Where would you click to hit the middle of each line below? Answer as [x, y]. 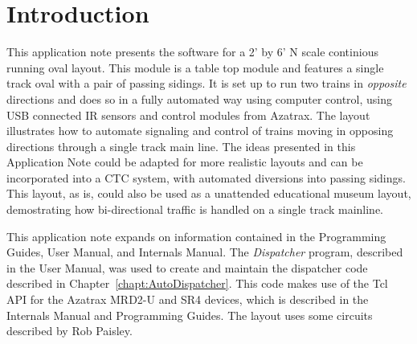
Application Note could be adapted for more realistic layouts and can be [185, 162]
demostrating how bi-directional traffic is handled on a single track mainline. [195, 209]
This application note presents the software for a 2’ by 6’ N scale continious [192, 52]
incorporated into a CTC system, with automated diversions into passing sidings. [206, 177]
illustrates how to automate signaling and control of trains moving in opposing [200, 131]
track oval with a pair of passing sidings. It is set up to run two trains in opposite [206, 83]
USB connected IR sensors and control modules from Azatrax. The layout [188, 115]
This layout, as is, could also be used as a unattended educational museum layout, [209, 193]
